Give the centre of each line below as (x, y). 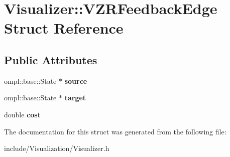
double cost (22, 114)
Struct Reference (64, 28)
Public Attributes (51, 59)
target (75, 98)
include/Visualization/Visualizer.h (57, 148)
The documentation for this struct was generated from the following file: (115, 131)
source (76, 81)
